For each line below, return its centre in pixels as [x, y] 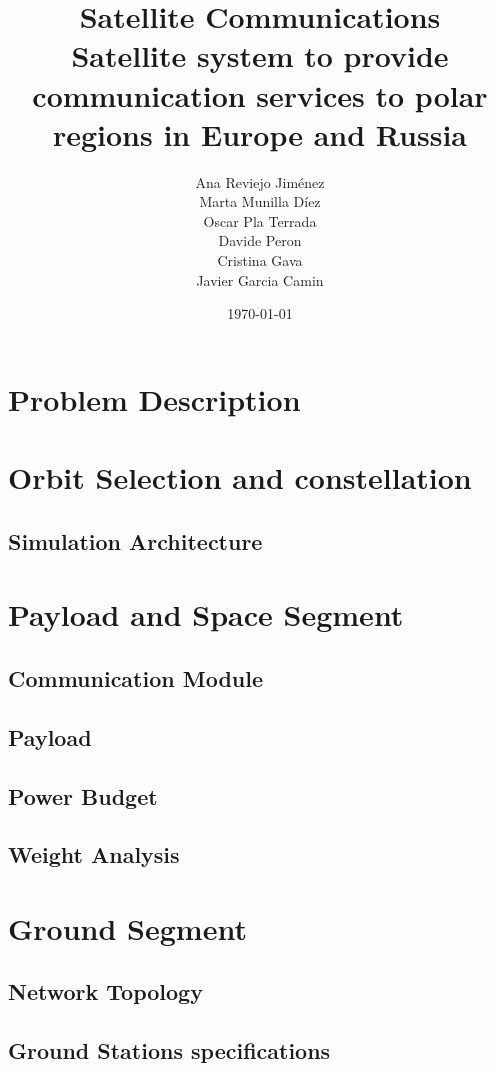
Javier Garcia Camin [260, 279]
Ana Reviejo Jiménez [260, 181]
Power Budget [83, 795]
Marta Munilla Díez [260, 201]
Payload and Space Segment [206, 614]
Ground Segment [127, 927]
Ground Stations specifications [169, 1050]
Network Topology [105, 991]
